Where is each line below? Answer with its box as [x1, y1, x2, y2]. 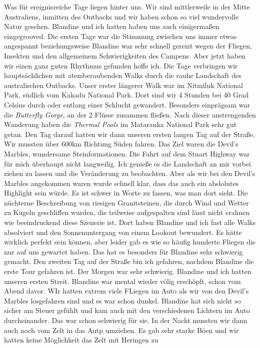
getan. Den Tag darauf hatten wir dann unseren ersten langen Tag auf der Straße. [4, 128, 255, 139]
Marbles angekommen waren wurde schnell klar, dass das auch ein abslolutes [4, 177, 239, 188]
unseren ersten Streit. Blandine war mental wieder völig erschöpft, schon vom [4, 275, 241, 286]
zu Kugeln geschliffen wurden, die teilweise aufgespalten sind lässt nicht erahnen [4, 207, 250, 217]
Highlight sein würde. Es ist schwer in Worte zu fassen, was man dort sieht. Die [4, 187, 248, 198]
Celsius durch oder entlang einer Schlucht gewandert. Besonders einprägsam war [4, 99, 250, 109]
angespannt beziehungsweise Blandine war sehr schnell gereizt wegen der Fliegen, [4, 40, 252, 51]
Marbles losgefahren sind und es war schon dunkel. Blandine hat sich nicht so [4, 295, 241, 305]
